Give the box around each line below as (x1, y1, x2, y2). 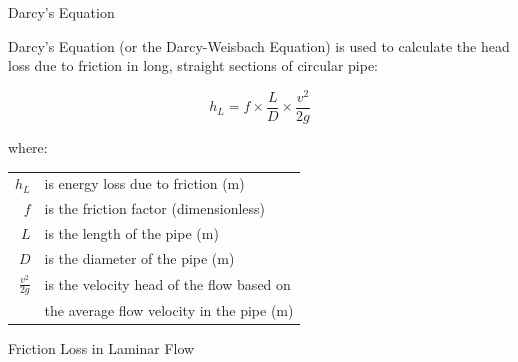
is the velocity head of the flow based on (44, 273, 291, 294)
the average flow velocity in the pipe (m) (44, 299, 294, 320)
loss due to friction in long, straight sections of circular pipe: (8, 55, 379, 76)
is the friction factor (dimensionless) (44, 198, 266, 219)
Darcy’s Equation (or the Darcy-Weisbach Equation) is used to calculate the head (8, 35, 510, 56)
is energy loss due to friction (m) (44, 173, 245, 194)
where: (8, 136, 48, 157)
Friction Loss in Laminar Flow (8, 337, 195, 358)
